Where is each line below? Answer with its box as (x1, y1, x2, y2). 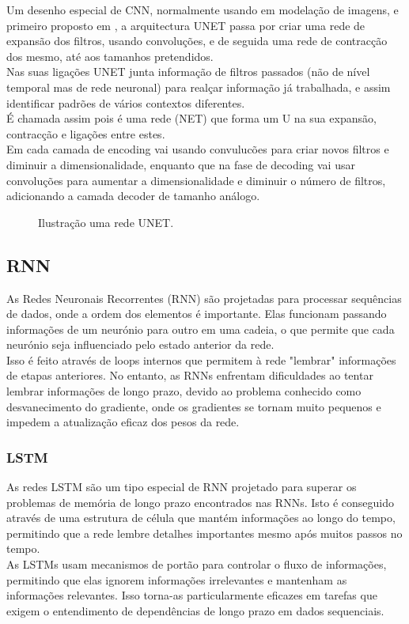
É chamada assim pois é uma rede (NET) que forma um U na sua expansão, (6, 110, 377, 127)
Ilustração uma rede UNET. (38, 214, 174, 230)
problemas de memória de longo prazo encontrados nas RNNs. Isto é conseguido (6, 494, 394, 510)
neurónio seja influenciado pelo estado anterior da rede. (6, 336, 275, 353)
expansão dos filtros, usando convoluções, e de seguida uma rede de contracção (6, 32, 388, 49)
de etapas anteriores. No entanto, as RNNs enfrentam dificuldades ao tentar (6, 367, 373, 384)
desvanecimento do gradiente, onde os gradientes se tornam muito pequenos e (6, 398, 381, 414)
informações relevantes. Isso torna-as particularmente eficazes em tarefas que (6, 587, 377, 603)
